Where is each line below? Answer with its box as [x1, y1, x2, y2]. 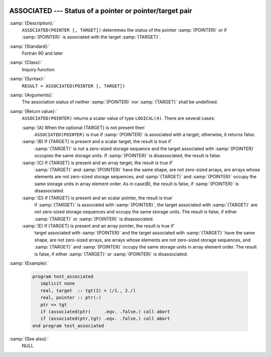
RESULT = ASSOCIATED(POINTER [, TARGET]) [22, 83, 125, 89]
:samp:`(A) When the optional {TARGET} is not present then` [22, 125, 146, 131]
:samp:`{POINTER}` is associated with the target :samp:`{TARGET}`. [22, 34, 161, 40]
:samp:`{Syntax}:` [9, 76, 46, 82]
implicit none [40, 281, 75, 286]
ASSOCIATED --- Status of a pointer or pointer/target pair [9, 7, 193, 15]
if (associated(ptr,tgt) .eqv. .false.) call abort [40, 316, 170, 321]
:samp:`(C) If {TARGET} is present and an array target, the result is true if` [22, 160, 174, 166]
